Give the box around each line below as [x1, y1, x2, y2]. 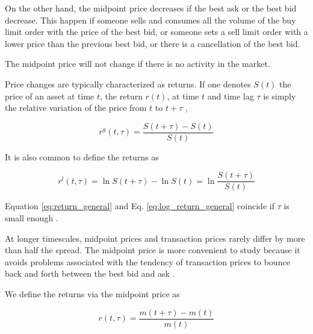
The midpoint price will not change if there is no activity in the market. [5, 57, 270, 70]
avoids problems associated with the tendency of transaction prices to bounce [5, 255, 290, 268]
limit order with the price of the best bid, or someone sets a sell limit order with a [5, 25, 308, 38]
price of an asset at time [5, 89, 95, 102]
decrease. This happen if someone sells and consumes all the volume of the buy [5, 13, 296, 26]
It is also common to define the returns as [5, 150, 159, 163]
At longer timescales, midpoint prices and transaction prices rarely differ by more [5, 232, 305, 244]
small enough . [5, 212, 58, 224]
